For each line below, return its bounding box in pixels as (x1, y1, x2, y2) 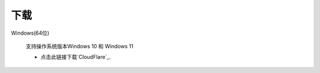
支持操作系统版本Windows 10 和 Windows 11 (25, 42, 133, 49)
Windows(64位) (11, 29, 50, 36)
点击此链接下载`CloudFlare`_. (40, 54, 111, 61)
